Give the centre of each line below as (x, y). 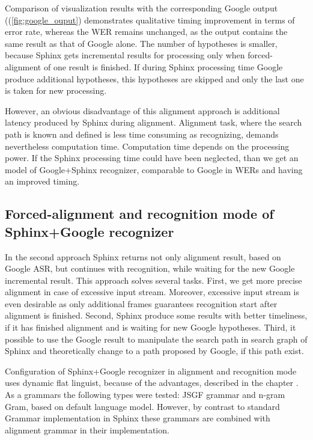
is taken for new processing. (56, 90)
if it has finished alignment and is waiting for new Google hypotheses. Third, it (150, 327)
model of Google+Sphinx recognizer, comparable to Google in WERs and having (154, 169)
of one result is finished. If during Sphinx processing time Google (163, 66)
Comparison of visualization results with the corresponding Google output (141, 8)
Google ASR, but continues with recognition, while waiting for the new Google (150, 268)
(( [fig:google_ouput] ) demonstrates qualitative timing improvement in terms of (150, 20)
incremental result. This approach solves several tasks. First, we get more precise (153, 280)
